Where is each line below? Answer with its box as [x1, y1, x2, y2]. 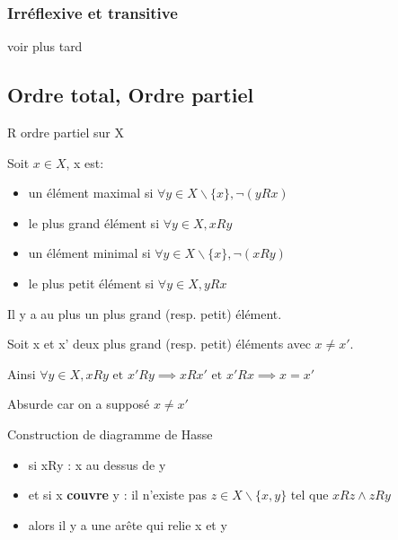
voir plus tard [7, 37, 83, 56]
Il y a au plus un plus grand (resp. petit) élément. [7, 304, 282, 323]
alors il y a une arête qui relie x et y [28, 515, 227, 534]
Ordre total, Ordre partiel [7, 81, 254, 109]
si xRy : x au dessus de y [28, 455, 166, 474]
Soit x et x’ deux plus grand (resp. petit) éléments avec [7, 334, 311, 353]
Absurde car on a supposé [7, 394, 150, 413]
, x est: [66, 153, 104, 172]
